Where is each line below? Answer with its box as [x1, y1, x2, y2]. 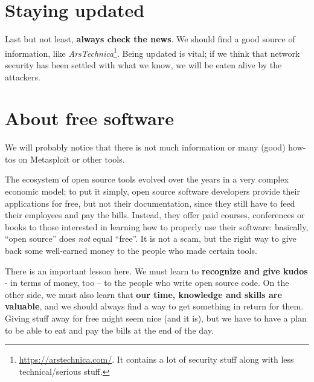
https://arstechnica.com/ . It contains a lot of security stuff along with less [19, 353, 294, 366]
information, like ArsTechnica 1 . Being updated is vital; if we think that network [5, 45, 300, 59]
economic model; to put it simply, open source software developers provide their [5, 185, 300, 198]
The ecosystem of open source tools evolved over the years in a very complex [5, 173, 289, 186]
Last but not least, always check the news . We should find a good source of [5, 33, 295, 45]
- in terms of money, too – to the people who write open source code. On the [5, 276, 289, 289]
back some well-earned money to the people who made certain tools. [5, 244, 257, 257]
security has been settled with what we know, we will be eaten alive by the [5, 58, 282, 71]
